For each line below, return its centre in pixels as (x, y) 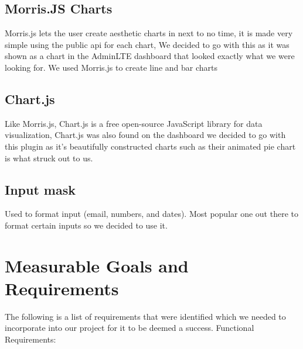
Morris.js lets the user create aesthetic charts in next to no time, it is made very (149, 33)
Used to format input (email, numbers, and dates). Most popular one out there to (151, 214)
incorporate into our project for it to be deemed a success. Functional (130, 328)
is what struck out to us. (49, 158)
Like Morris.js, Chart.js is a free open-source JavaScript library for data (134, 123)
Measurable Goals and (97, 265)
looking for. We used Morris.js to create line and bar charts (111, 67)
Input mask (40, 189)
